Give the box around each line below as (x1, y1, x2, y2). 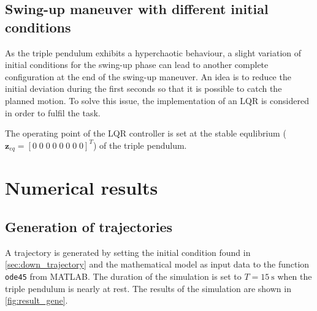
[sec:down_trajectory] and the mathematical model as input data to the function (5, 258, 310, 271)
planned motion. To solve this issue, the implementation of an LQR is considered (5, 94, 309, 107)
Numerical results (5, 175, 158, 200)
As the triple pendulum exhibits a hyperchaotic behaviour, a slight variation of (5, 46, 302, 59)
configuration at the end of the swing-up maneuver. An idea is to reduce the (5, 70, 291, 83)
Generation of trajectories (5, 217, 172, 236)
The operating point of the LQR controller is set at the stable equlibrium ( (5, 127, 286, 140)
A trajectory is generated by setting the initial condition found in (5, 245, 251, 258)
